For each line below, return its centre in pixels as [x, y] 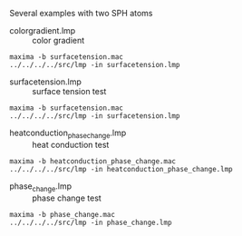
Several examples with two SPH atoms [81, 13]
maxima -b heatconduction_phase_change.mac [93, 161]
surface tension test [69, 91]
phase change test [67, 198]
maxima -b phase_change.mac [63, 214]
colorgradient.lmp [43, 30]
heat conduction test [71, 144]
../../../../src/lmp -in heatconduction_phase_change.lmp [121, 169]
